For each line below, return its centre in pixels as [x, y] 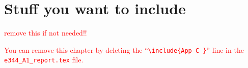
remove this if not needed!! [46, 33]
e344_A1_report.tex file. [44, 60]
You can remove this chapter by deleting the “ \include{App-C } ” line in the [124, 49]
